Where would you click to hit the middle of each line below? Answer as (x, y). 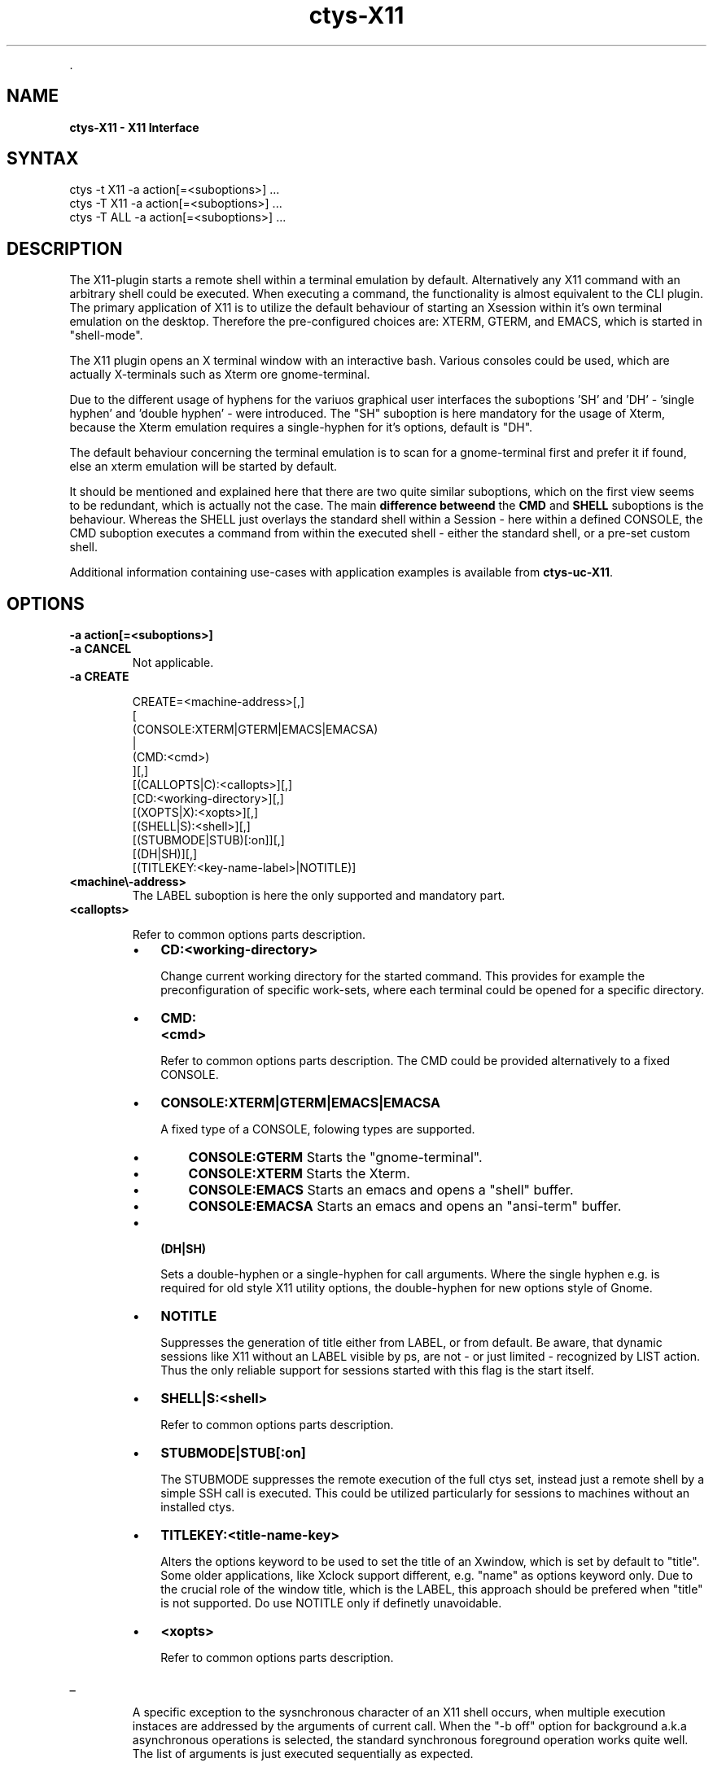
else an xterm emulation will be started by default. (203, 467)
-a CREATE (99, 677)
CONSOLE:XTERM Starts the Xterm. (299, 1174)
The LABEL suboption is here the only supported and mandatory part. (319, 896)
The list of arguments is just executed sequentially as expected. (303, 1754)
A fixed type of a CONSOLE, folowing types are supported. (318, 1129)
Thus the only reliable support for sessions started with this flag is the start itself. (377, 1370)
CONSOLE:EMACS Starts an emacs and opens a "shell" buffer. (381, 1190)
